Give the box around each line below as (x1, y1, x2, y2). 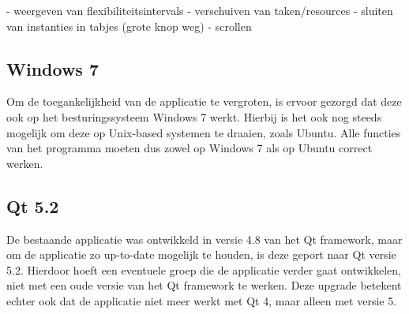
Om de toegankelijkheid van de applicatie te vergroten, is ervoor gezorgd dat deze (6, 93, 402, 110)
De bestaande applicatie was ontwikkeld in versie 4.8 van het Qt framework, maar (6, 230, 403, 247)
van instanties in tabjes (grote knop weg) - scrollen (6, 17, 252, 34)
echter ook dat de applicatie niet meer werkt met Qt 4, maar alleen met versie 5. (6, 292, 397, 308)
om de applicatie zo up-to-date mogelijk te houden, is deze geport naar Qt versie (6, 246, 396, 263)
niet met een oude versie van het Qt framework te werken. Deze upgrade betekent (6, 277, 402, 293)
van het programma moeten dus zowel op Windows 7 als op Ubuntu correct (6, 140, 373, 156)
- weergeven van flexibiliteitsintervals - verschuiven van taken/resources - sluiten (6, 2, 393, 18)
